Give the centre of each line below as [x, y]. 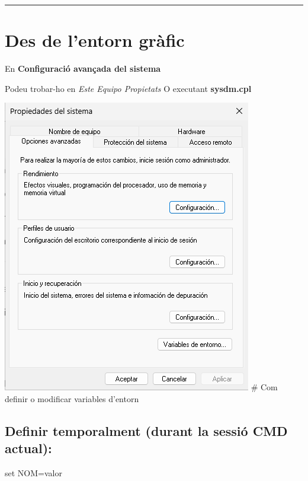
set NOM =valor [33, 473]
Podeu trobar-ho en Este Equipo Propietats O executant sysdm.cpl [128, 88]
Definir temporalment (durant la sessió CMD [146, 430]
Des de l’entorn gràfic [95, 40]
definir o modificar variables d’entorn [72, 398]
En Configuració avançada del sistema [83, 69]
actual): [28, 448]
